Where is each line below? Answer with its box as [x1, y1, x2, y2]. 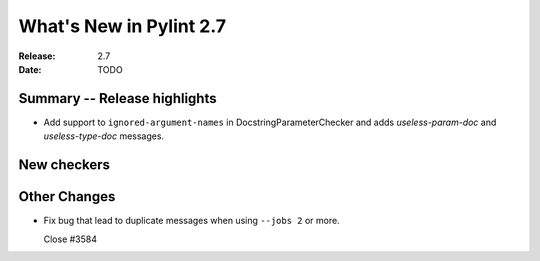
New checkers [18, 156, 110, 174]
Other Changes [18, 188, 116, 205]
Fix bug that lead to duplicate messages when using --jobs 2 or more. [43, 215, 340, 227]
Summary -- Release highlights [18, 90, 217, 107]
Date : [18, 63, 42, 75]
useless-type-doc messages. [43, 130, 165, 142]
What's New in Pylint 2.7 [18, 15, 227, 37]
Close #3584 [43, 233, 98, 245]
